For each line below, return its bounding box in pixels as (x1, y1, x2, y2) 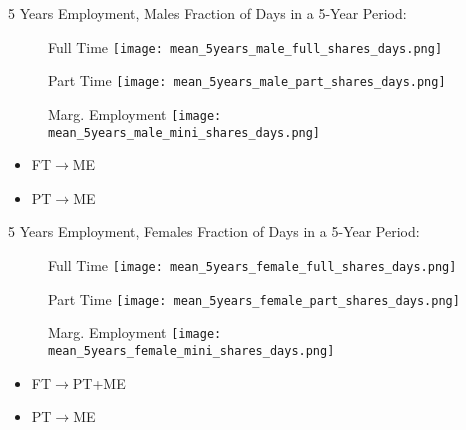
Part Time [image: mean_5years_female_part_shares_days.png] (48, 288, 460, 309)
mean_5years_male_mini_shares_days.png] (48, 125, 321, 140)
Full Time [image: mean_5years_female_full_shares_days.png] (48, 255, 457, 275)
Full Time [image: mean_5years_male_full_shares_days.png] (48, 36, 443, 57)
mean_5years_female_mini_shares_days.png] (48, 343, 335, 358)
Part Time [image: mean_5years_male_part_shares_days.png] (48, 70, 446, 91)
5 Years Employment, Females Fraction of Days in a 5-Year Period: (8, 221, 420, 242)
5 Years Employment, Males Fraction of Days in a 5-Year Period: (8, 3, 407, 23)
